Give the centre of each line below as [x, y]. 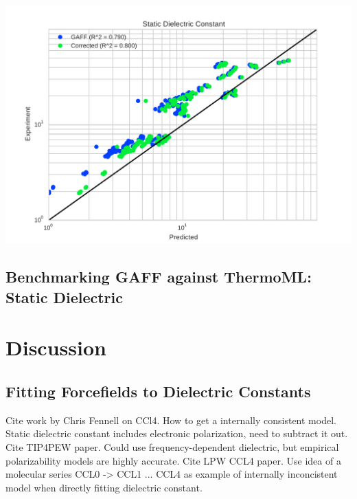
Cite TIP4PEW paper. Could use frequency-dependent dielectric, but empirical [172, 447]
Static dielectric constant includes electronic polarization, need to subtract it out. [177, 433]
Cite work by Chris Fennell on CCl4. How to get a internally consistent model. [171, 420]
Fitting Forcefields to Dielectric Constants [158, 391]
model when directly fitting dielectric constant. [104, 487]
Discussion [56, 347]
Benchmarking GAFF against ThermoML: [159, 277]
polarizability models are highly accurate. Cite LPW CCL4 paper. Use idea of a [173, 460]
